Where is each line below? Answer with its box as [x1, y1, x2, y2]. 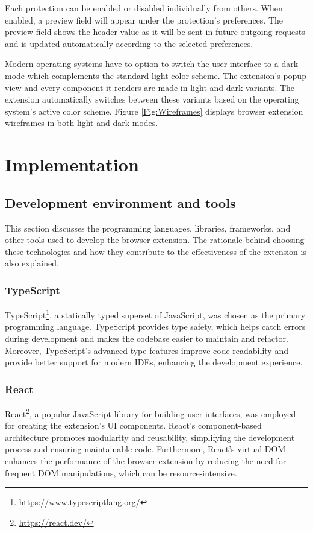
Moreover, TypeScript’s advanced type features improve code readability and [5, 344, 288, 356]
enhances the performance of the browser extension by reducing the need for [5, 454, 287, 467]
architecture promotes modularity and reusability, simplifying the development [5, 430, 295, 443]
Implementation [5, 152, 139, 177]
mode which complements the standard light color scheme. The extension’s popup [5, 69, 306, 81]
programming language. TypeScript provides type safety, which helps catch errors [5, 320, 306, 333]
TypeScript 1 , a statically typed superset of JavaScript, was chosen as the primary [5, 307, 306, 321]
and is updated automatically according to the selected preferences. [5, 37, 253, 49]
